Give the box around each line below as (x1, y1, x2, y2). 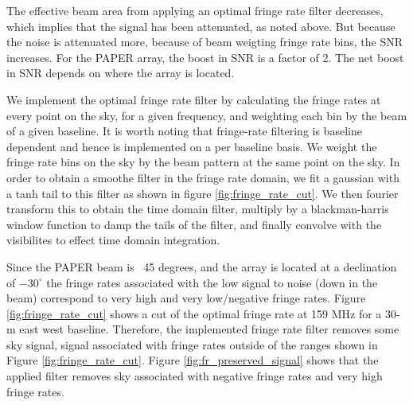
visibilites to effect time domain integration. (6, 232, 220, 248)
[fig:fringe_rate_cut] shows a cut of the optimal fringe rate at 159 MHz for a (6, 305, 382, 321)
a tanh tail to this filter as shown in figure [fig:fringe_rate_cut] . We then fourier (6, 185, 399, 201)
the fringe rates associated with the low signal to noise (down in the (46, 274, 378, 290)
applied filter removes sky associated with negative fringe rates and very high (6, 368, 383, 384)
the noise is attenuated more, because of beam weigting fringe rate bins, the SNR (6, 33, 403, 50)
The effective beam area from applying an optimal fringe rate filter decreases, (6, 2, 384, 18)
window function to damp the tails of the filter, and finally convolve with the (6, 216, 382, 232)
